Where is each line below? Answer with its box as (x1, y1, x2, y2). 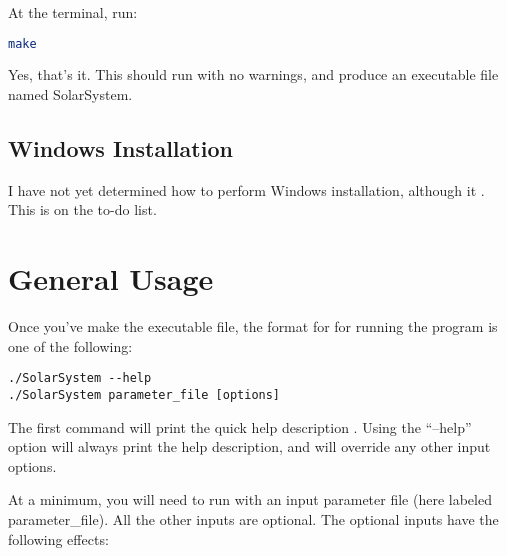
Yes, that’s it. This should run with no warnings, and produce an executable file (8, 64, 499, 85)
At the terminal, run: (8, 2, 138, 22)
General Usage (8, 258, 214, 299)
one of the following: (8, 335, 133, 356)
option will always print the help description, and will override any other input (8, 436, 491, 457)
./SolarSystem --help (8, 371, 152, 386)
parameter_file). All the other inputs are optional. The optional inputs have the (8, 509, 499, 530)
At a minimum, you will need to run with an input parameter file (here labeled (8, 489, 492, 510)
